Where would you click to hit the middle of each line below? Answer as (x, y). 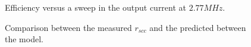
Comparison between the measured (68, 27)
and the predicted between (198, 27)
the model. (24, 39)
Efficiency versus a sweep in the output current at (96, 7)
